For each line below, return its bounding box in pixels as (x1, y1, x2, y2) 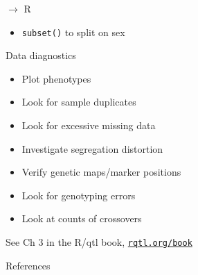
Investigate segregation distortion (21, 141, 163, 156)
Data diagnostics (6, 48, 76, 62)
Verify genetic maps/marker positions (21, 165, 181, 179)
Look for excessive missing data (21, 118, 156, 133)
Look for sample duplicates (21, 94, 136, 109)
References (6, 258, 51, 272)
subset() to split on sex (21, 24, 125, 39)
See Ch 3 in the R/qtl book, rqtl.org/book (6, 235, 192, 249)
